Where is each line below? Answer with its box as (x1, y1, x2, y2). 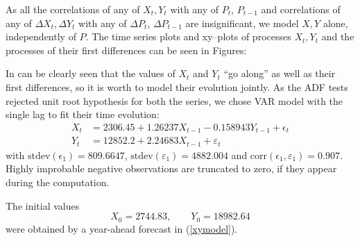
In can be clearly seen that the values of (6, 66, 175, 81)
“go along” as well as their (223, 66, 336, 81)
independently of (6, 29, 76, 44)
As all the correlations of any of (6, 2, 140, 16)
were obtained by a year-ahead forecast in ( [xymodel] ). (6, 221, 238, 235)
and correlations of (261, 2, 341, 16)
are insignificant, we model (185, 15, 299, 30)
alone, (323, 15, 348, 30)
